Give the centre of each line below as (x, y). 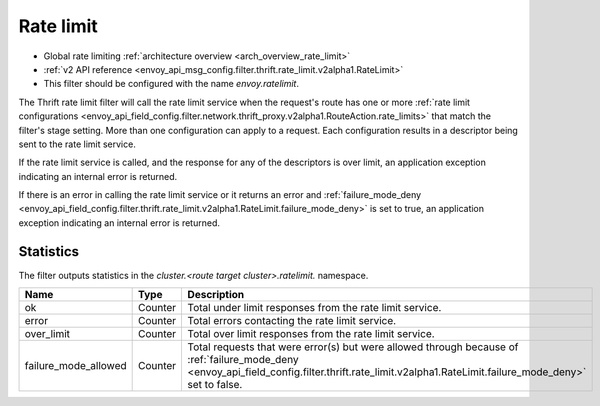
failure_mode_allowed (75, 366)
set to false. (215, 385)
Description (216, 295)
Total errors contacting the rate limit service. (292, 321)
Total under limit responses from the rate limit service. (314, 308)
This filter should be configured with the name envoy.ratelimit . (171, 84)
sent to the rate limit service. (77, 144)
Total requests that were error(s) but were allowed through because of (353, 347)
